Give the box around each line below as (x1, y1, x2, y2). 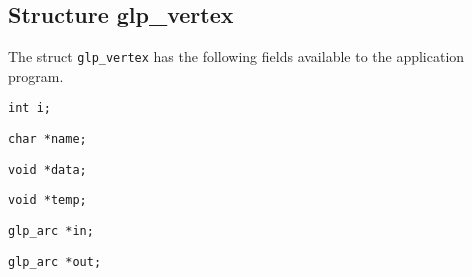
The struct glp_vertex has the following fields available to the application (8, 46, 465, 67)
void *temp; (8, 193, 87, 208)
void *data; (8, 162, 87, 177)
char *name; (8, 132, 87, 147)
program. (8, 65, 64, 86)
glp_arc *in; (8, 224, 94, 239)
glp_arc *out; (8, 254, 102, 269)
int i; (8, 101, 51, 116)
